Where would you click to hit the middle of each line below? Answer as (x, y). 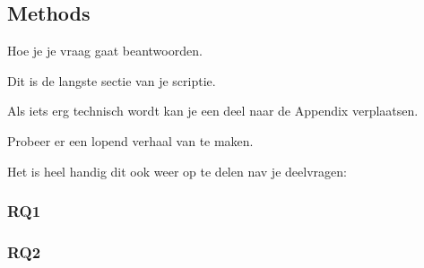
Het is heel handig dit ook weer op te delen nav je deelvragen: (177, 171)
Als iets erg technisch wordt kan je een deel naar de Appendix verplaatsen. (213, 111)
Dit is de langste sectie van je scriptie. (112, 80)
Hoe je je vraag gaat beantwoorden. (105, 51)
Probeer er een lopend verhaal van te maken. (130, 140)
